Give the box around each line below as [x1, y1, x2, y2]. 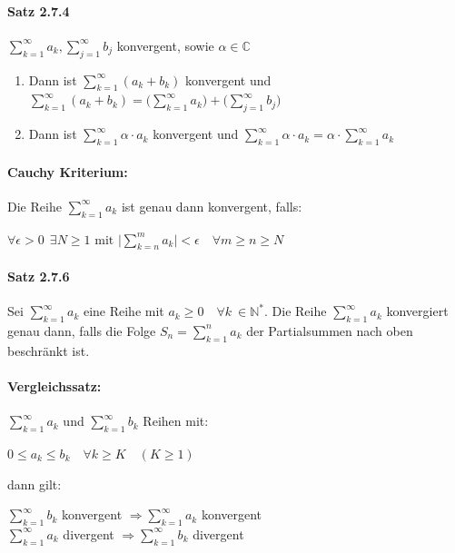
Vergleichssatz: [7, 376, 102, 395]
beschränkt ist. [7, 341, 90, 360]
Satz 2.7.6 [7, 266, 70, 285]
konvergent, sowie [116, 35, 214, 54]
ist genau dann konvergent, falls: [121, 196, 302, 215]
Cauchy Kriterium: [7, 162, 128, 181]
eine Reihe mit [83, 301, 164, 321]
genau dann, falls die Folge [7, 321, 156, 340]
